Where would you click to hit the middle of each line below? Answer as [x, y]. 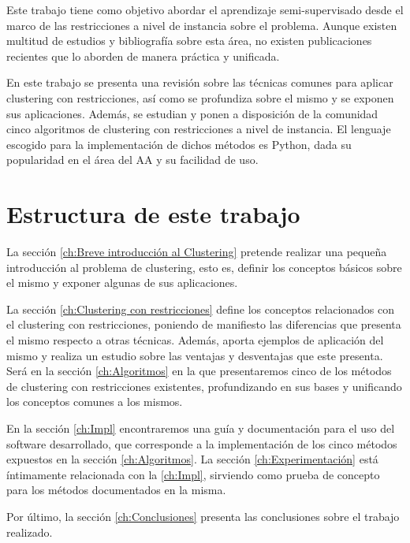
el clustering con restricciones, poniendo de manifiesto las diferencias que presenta [204, 324]
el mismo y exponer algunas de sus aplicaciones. [122, 283]
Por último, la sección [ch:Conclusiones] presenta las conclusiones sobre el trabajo [203, 516]
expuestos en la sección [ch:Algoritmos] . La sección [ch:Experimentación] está [192, 459]
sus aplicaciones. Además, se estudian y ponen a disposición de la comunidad [192, 113]
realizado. [30, 532]
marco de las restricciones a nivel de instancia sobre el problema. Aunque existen [202, 25]
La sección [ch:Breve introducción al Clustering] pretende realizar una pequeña [197, 252]
